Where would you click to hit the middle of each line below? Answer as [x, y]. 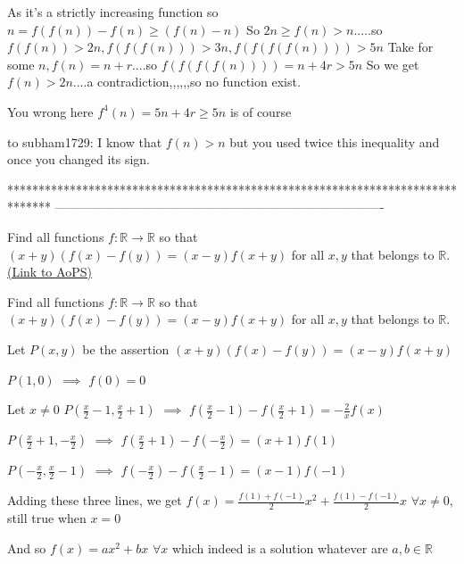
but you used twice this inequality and [335, 141]
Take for [410, 47]
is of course [261, 111]
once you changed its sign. [79, 159]
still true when [47, 518]
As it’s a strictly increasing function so [113, 12]
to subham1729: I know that [85, 141]
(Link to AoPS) [50, 272]
